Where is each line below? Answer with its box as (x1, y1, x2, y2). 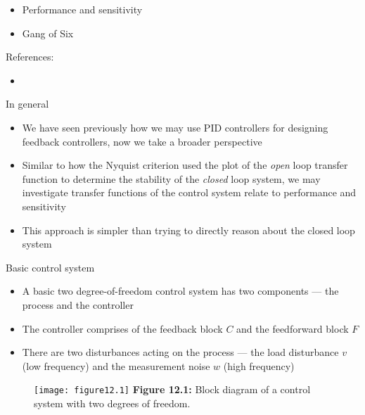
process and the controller (22, 297, 134, 312)
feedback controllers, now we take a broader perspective (22, 134, 262, 148)
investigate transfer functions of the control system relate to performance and (22, 185, 357, 200)
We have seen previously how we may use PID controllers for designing (22, 120, 328, 134)
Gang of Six (22, 25, 74, 40)
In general (6, 96, 49, 111)
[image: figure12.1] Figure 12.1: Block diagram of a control (34, 382, 311, 397)
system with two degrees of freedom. (34, 395, 191, 410)
